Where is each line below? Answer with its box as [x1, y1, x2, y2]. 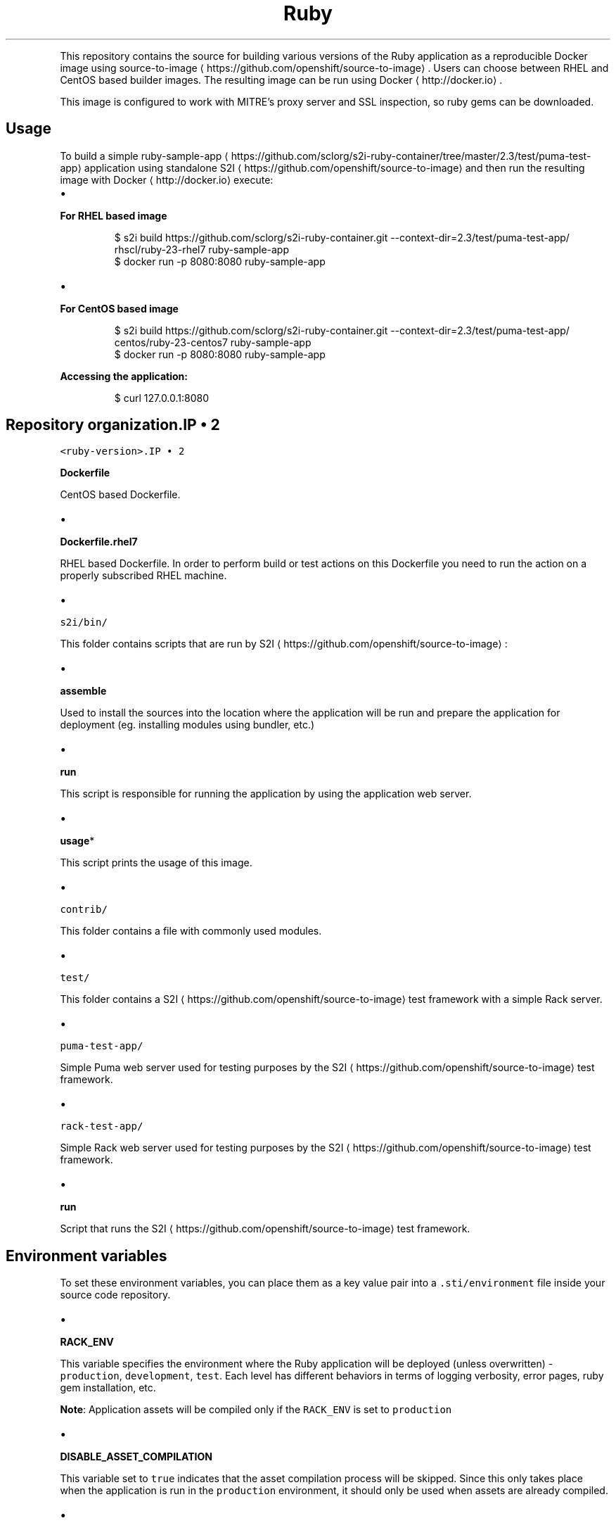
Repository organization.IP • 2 [6, 416, 220, 434]
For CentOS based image [60, 302, 179, 315]
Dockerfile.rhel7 [60, 536, 138, 548]
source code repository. [60, 1289, 171, 1301]
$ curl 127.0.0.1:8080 [114, 391, 210, 404]
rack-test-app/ [60, 1120, 143, 1132]
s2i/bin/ [60, 617, 108, 628]
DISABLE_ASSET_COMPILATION [60, 1451, 212, 1463]
